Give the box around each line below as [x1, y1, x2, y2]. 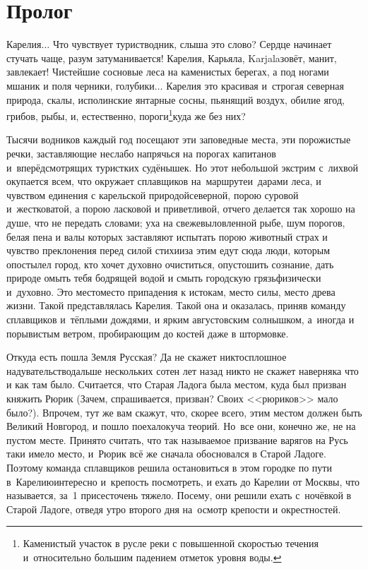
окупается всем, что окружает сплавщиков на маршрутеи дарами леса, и [6, 174, 321, 188]
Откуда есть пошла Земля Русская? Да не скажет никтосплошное [6, 349, 287, 364]
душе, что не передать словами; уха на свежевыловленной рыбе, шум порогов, [6, 215, 345, 229]
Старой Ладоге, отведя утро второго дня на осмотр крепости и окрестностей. [6, 501, 341, 516]
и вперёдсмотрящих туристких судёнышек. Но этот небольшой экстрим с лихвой [6, 160, 359, 174]
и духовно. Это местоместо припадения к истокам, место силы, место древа [6, 284, 336, 299]
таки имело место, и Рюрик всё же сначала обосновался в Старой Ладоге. [6, 446, 326, 461]
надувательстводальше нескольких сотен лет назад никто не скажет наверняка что [6, 363, 359, 378]
